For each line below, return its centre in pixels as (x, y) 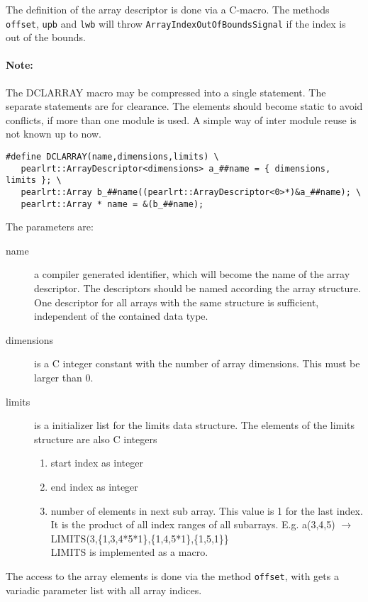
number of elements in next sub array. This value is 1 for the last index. (207, 510)
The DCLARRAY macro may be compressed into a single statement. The (166, 92)
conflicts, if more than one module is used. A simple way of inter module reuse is (181, 119)
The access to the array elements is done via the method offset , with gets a (172, 575)
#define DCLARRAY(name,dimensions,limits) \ (112, 157)
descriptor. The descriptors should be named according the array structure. (197, 288)
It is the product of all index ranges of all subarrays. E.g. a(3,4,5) (193, 524)
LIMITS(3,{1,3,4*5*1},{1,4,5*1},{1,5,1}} (140, 538)
